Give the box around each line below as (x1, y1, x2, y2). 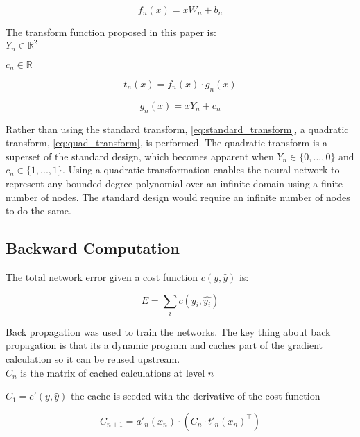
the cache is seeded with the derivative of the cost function (70, 388, 320, 403)
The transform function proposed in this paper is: (6, 25, 216, 39)
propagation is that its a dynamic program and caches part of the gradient (6, 338, 323, 352)
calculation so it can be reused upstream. (6, 352, 180, 366)
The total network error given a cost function (6, 269, 198, 284)
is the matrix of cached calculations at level (20, 365, 205, 379)
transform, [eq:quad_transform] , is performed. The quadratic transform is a (6, 135, 327, 150)
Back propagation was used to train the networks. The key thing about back (6, 324, 331, 339)
